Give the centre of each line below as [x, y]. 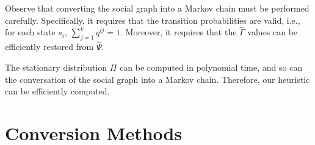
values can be [273, 32]
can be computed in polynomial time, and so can [211, 67]
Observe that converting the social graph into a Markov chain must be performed [157, 8]
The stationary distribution [56, 67]
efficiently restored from [49, 47]
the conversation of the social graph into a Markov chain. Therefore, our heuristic [157, 79]
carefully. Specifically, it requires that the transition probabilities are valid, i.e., [153, 20]
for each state [30, 32]
